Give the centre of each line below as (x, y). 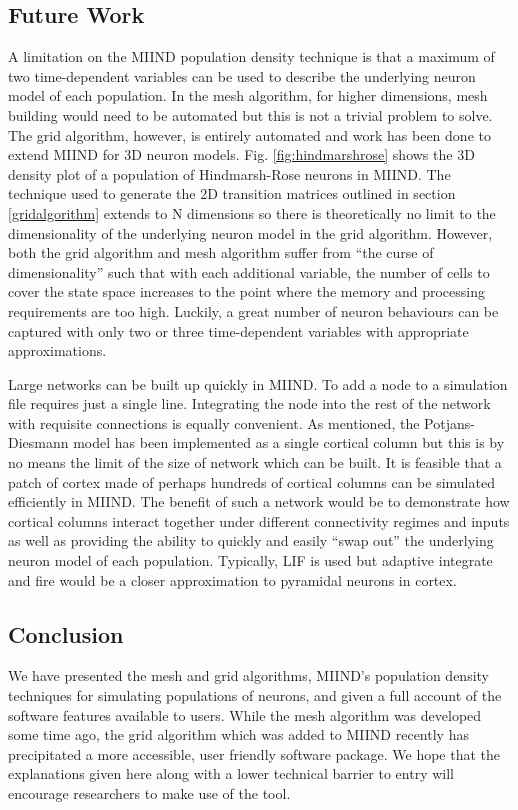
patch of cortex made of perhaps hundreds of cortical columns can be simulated (251, 481)
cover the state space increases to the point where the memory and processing (246, 291)
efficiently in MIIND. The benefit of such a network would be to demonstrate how (259, 501)
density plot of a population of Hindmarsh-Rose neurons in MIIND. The (229, 173)
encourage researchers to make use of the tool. (149, 793)
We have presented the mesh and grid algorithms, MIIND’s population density (248, 675)
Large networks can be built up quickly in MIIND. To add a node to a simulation (258, 383)
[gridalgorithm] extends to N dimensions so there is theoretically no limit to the (252, 212)
